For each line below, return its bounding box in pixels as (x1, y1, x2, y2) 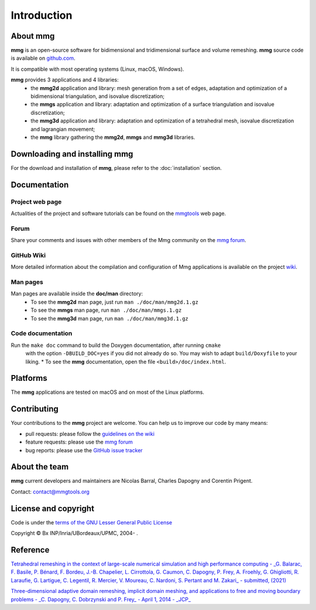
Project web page (11, 197, 62, 206)
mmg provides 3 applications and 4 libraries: (11, 76, 119, 83)
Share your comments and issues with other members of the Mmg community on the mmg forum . (11, 237, 246, 244)
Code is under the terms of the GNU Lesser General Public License (11, 519, 173, 526)
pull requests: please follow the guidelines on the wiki (25, 430, 155, 437)
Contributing (11, 404, 59, 414)
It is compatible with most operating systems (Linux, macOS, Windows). (11, 65, 184, 73)
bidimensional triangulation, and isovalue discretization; (30, 93, 165, 100)
